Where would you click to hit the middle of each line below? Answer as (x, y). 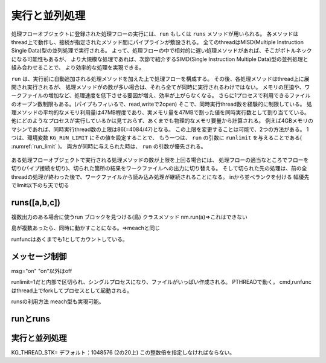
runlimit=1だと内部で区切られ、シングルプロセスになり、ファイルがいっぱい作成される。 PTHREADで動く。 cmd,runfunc (161, 282)
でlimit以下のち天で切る (40, 185)
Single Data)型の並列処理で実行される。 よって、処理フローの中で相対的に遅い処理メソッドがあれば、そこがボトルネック (161, 51)
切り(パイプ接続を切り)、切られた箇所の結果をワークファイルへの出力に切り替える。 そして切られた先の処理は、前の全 (159, 169)
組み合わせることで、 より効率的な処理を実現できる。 (78, 68)
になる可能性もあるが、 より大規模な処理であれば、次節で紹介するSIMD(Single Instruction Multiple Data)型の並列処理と (160, 59)
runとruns (31, 319)
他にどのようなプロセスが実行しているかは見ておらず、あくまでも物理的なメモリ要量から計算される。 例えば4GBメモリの (162, 121)
